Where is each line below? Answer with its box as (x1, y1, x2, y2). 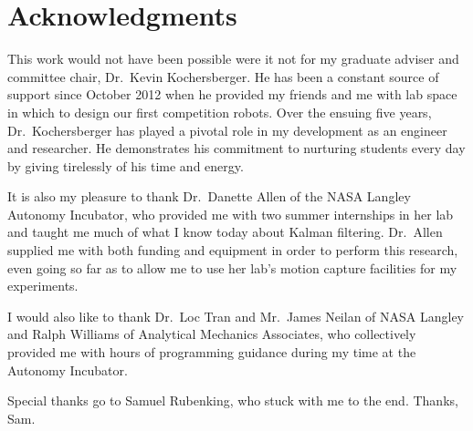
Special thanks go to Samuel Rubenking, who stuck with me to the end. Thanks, (7, 391, 458, 410)
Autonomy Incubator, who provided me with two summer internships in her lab (7, 204, 454, 223)
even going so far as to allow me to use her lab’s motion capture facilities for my (7, 258, 457, 277)
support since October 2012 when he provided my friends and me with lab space (7, 85, 457, 104)
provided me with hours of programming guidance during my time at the (7, 343, 416, 362)
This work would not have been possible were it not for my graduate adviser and (7, 49, 459, 68)
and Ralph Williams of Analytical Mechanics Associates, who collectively (7, 324, 416, 344)
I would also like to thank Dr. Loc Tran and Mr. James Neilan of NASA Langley (7, 306, 465, 325)
